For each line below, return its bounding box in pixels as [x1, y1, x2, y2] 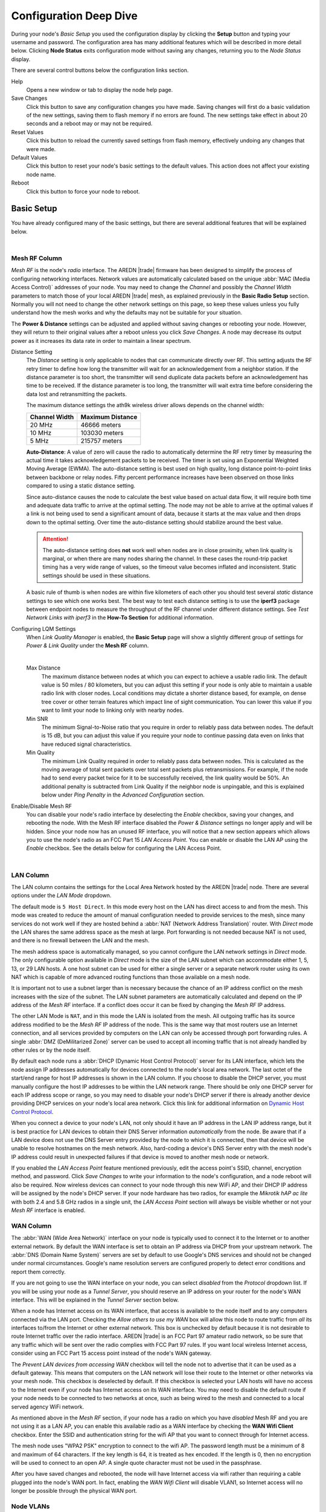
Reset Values [11, 128, 44, 135]
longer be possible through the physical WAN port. [11, 1487, 138, 1494]
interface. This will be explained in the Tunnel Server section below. [11, 1296, 179, 1303]
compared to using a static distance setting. [26, 482, 136, 489]
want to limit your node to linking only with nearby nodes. [41, 706, 184, 714]
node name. [26, 171, 56, 178]
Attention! [42, 535, 69, 543]
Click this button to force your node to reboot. [26, 187, 140, 195]
